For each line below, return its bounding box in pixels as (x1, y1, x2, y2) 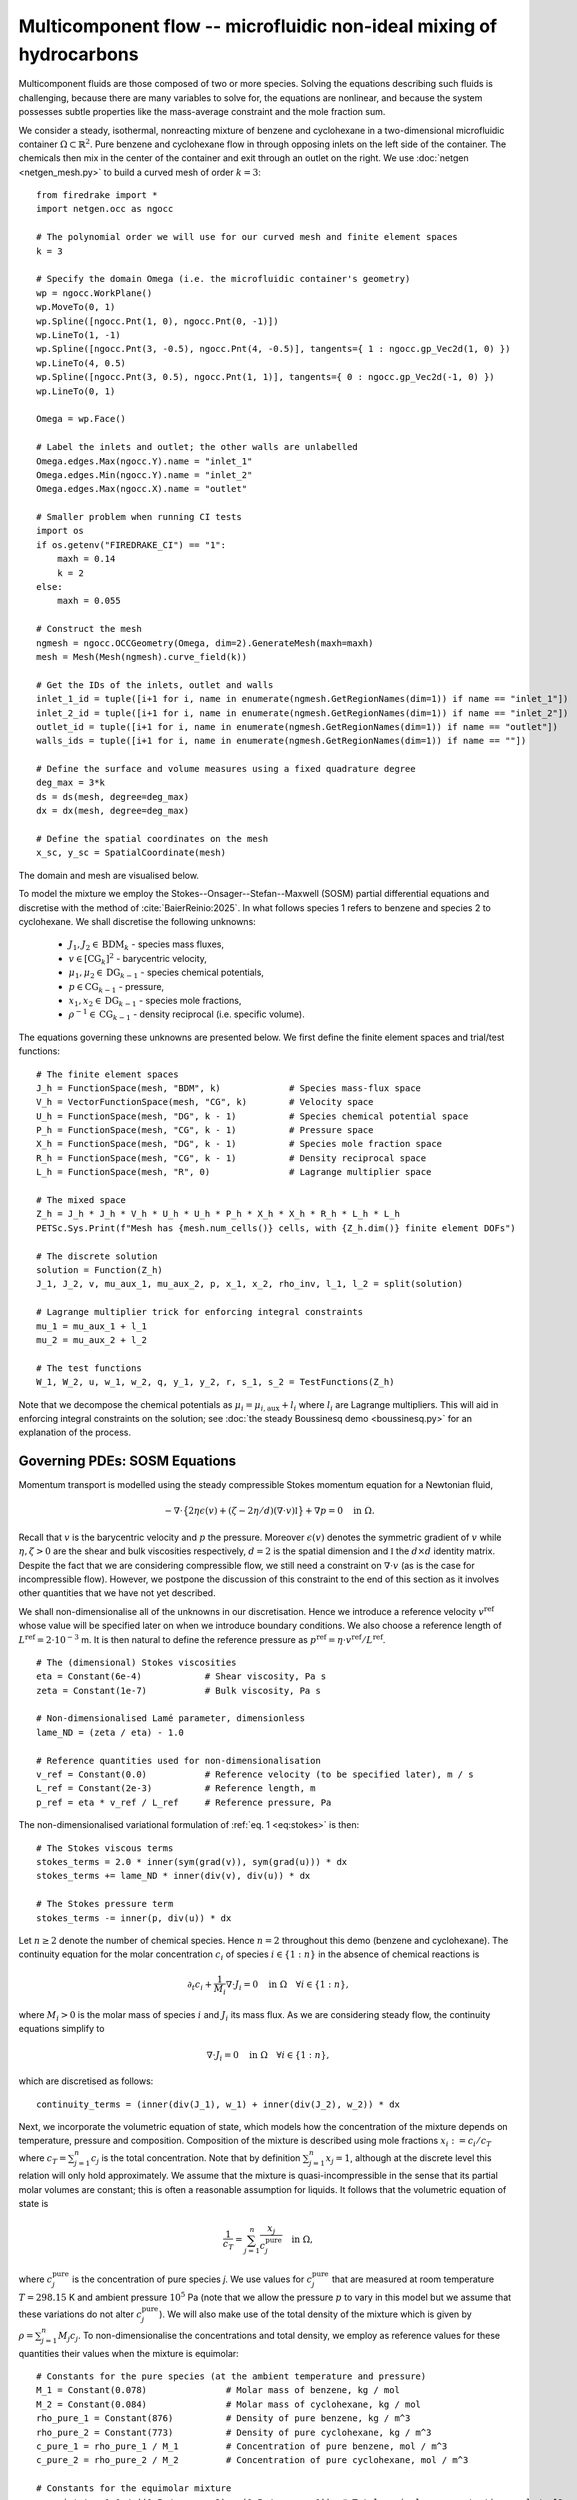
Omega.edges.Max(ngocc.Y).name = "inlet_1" (36, 455, 253, 467)
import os (36, 525, 84, 537)
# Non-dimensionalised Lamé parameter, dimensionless (36, 1713, 305, 1724)
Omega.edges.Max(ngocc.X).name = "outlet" (36, 483, 248, 495)
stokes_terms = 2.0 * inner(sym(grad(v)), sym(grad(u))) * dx (36, 1856, 348, 1867)
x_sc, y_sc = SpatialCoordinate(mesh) (36, 847, 227, 859)
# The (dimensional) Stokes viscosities (36, 1656, 237, 1668)
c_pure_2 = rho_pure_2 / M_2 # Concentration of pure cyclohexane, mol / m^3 (36, 2455, 469, 2466)
